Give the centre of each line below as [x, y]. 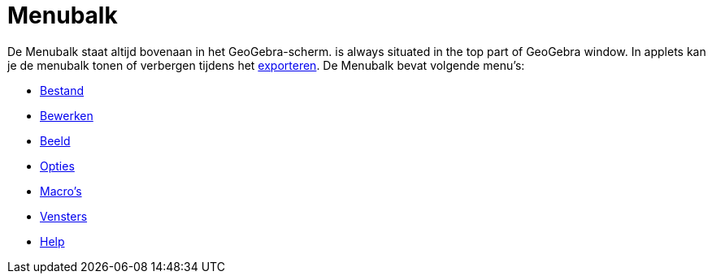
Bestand [62, 90]
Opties [57, 166]
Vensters [64, 216]
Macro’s [61, 191]
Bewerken [67, 115]
